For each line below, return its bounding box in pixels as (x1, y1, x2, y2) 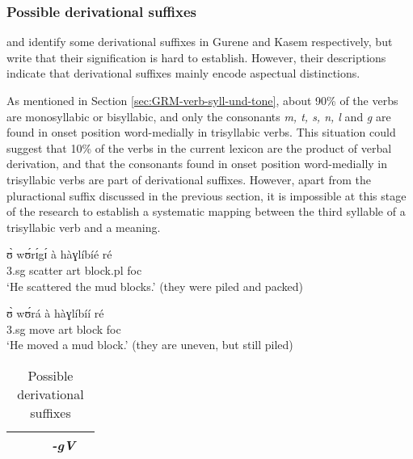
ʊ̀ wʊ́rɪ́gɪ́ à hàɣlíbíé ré (6, 246, 112, 263)
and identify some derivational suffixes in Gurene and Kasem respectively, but (6, 33, 393, 50)
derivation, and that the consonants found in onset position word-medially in (6, 155, 388, 172)
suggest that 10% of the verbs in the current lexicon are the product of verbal (6, 139, 392, 156)
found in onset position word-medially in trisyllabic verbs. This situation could (6, 124, 396, 141)
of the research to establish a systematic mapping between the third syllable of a (6, 203, 406, 220)
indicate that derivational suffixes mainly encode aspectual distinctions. (6, 65, 360, 82)
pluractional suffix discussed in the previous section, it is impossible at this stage (6, 187, 407, 204)
